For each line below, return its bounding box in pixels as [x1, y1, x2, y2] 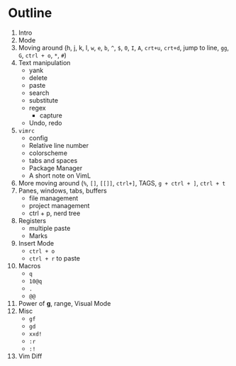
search [28, 88, 50, 97]
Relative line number [28, 141, 89, 149]
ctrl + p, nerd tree [28, 209, 81, 217]
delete [28, 73, 48, 82]
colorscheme [28, 149, 68, 157]
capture [39, 111, 63, 120]
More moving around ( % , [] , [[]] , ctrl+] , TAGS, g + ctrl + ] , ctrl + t [18, 178, 226, 187]
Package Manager [28, 164, 83, 172]
